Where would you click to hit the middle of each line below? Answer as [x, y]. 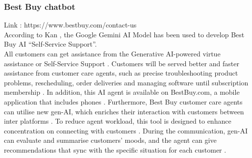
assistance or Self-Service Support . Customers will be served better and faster [122, 63]
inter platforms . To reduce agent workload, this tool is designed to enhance [118, 121]
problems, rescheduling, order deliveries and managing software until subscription [126, 82]
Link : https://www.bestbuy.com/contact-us [70, 25]
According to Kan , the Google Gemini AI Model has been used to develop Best [124, 34]
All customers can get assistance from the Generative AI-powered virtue [112, 53]
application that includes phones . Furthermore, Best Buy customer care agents [123, 101]
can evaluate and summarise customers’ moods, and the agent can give [110, 140]
